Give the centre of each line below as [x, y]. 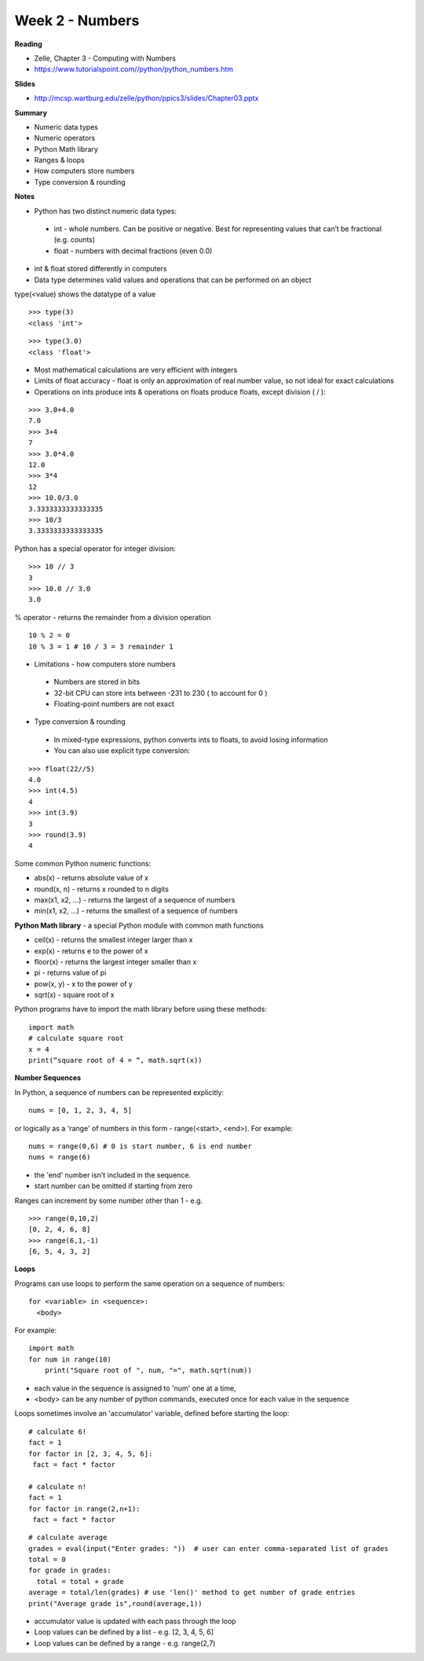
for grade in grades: [70, 1571]
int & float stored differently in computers [101, 269]
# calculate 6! [58, 1431]
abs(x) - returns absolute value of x [91, 878]
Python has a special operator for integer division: [95, 548]
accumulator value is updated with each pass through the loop [135, 1621]
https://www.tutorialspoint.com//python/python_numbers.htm [134, 69]
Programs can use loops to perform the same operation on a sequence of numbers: [150, 1283]
